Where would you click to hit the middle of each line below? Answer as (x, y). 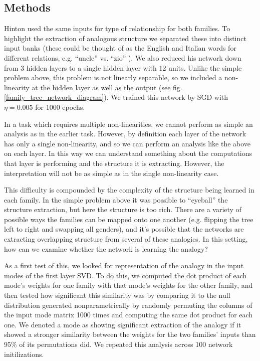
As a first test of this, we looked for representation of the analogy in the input (124, 265)
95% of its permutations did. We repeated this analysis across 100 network (118, 344)
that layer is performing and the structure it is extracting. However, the (114, 163)
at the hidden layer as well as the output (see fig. (107, 87)
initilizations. (24, 354)
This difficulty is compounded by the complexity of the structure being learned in (129, 190)
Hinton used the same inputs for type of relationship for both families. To (117, 28)
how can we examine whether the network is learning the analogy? (106, 248)
